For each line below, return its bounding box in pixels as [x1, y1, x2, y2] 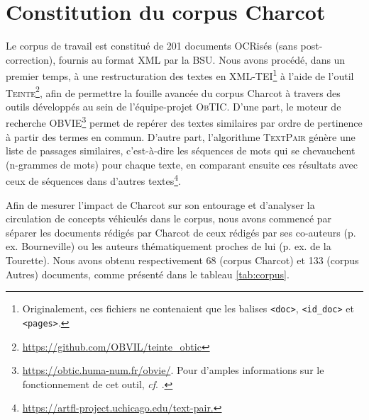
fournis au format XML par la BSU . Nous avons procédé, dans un [58, 52, 346, 67]
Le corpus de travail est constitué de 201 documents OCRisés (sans [6, 38, 297, 53]
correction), [6, 52, 56, 67]
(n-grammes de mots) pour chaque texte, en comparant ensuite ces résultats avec [6, 157, 358, 171]
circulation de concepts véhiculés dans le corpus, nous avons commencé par [6, 211, 332, 226]
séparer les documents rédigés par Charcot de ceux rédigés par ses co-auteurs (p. [6, 225, 356, 239]
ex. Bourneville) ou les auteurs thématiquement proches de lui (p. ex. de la [6, 239, 331, 254]
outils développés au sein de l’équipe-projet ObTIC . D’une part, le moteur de [6, 98, 341, 113]
